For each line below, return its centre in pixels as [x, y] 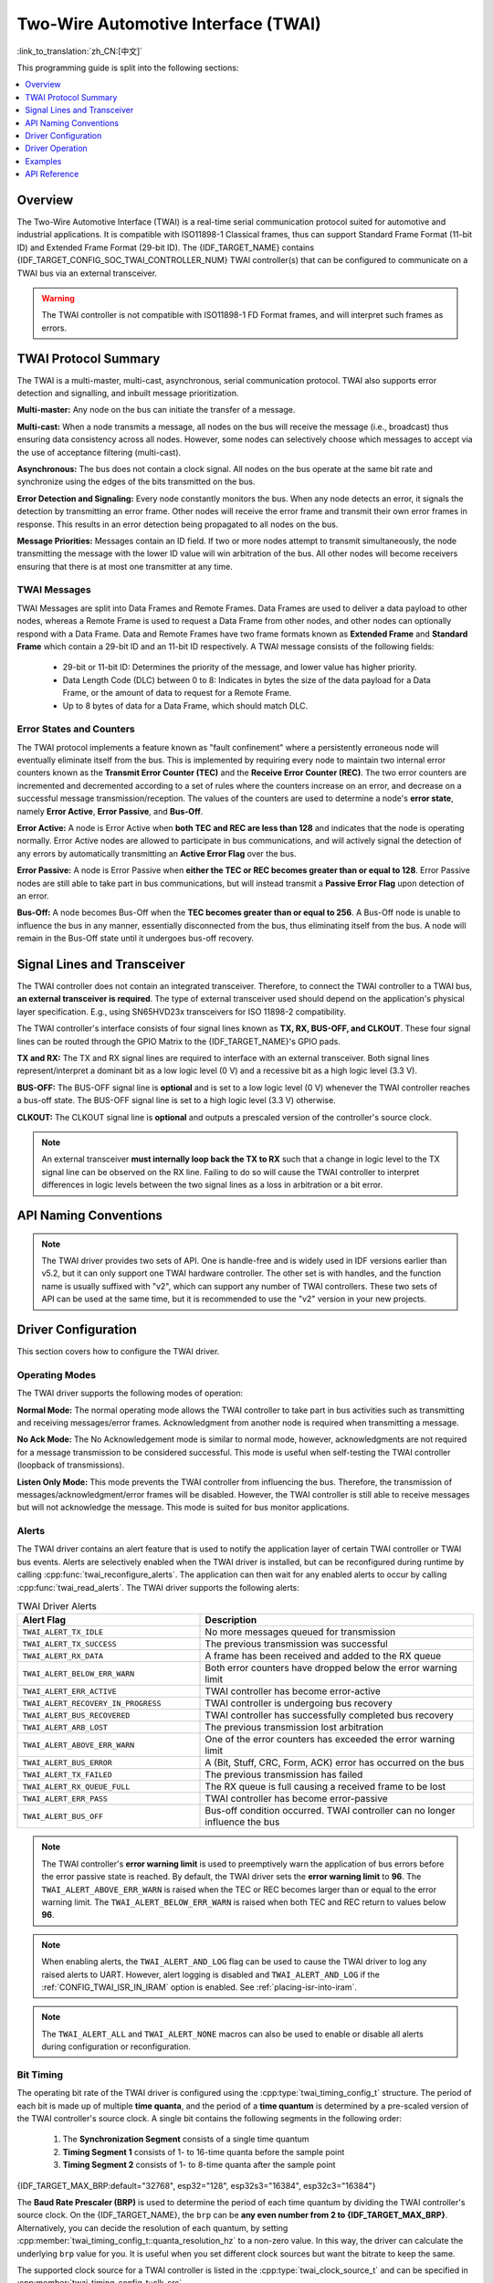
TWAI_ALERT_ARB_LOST [65, 1727]
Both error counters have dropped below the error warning [331, 1668]
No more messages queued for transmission [300, 1632]
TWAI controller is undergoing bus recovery [299, 1703]
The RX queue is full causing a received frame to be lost [325, 1787]
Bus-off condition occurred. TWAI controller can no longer [330, 1811]
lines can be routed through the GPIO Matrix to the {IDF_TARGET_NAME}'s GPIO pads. [179, 1041]
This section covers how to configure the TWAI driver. [118, 1352]
